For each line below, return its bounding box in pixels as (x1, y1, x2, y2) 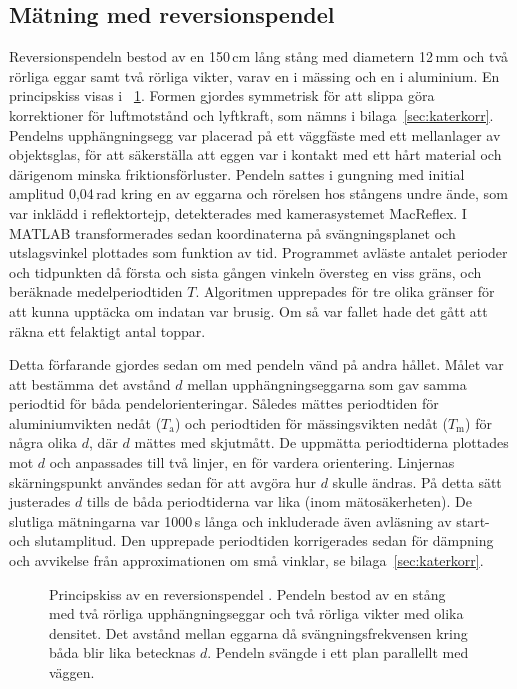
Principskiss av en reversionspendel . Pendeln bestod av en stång (49, 583, 446, 604)
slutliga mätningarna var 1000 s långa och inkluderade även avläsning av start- (9, 510, 490, 531)
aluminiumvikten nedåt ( (9, 412, 162, 433)
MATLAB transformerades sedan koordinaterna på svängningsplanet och (9, 222, 456, 243)
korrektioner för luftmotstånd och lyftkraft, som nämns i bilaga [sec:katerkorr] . (9, 104, 494, 125)
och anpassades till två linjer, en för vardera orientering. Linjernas (49, 452, 455, 473)
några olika (9, 432, 78, 453)
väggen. (49, 662, 95, 683)
